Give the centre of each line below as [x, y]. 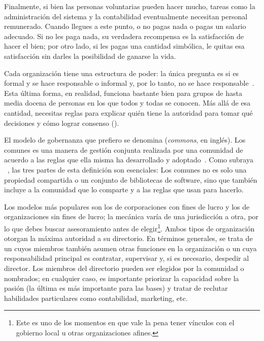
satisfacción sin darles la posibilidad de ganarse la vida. [90, 56]
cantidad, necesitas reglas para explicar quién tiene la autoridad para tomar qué [128, 112]
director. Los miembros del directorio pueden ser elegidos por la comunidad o [124, 268]
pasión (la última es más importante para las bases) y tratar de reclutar [116, 288]
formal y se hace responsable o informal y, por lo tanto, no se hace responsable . [129, 83]
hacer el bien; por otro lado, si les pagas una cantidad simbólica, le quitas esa [124, 46]
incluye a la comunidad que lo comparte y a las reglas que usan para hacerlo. [124, 190]
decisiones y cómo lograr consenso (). [62, 123]
